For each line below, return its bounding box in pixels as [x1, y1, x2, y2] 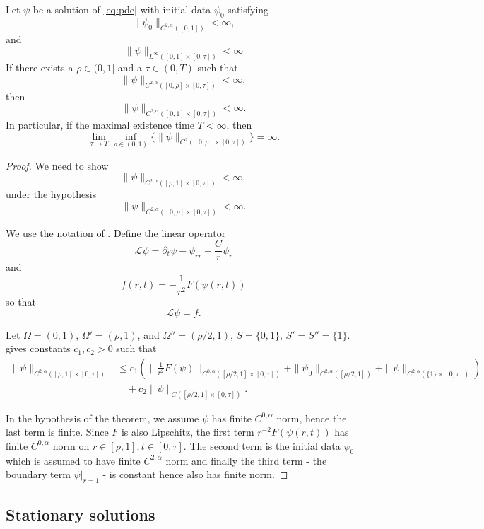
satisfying [228, 2, 269, 16]
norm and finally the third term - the [165, 453, 327, 467]
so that [6, 294, 36, 309]
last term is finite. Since [6, 424, 109, 439]
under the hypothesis [6, 187, 97, 202]
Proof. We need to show [6, 158, 109, 173]
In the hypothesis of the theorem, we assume [6, 410, 199, 425]
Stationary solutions [6, 503, 155, 525]
